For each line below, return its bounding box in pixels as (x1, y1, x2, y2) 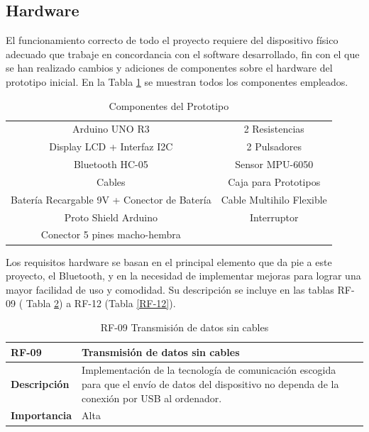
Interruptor (249, 209, 299, 224)
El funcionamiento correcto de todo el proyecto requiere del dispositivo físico (6, 33, 338, 48)
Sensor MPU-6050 (235, 157, 314, 172)
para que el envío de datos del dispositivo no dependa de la (82, 376, 339, 391)
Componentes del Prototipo (109, 98, 229, 113)
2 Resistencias (243, 121, 304, 136)
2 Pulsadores (246, 139, 302, 154)
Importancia (11, 408, 72, 423)
